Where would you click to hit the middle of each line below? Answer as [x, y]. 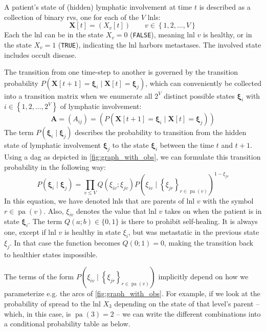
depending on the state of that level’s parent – [187, 303]
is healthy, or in [228, 35]
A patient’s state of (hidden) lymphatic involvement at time [98, 7]
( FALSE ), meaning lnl [162, 35]
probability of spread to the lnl [52, 303]
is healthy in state [93, 232]
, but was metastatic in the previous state [194, 232]
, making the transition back [209, 242]
